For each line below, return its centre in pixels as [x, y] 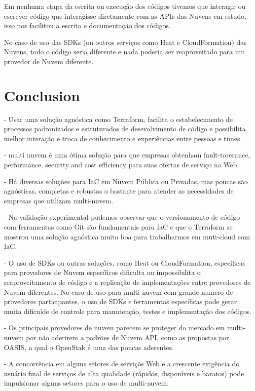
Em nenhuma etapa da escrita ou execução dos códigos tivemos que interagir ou [125, 6]
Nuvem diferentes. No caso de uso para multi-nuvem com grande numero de [119, 292]
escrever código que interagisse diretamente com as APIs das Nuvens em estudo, [125, 16]
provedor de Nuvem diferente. [49, 61]
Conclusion [42, 95]
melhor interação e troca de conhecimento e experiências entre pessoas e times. [123, 138]
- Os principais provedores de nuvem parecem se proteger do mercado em [114, 328]
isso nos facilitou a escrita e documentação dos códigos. [88, 25]
